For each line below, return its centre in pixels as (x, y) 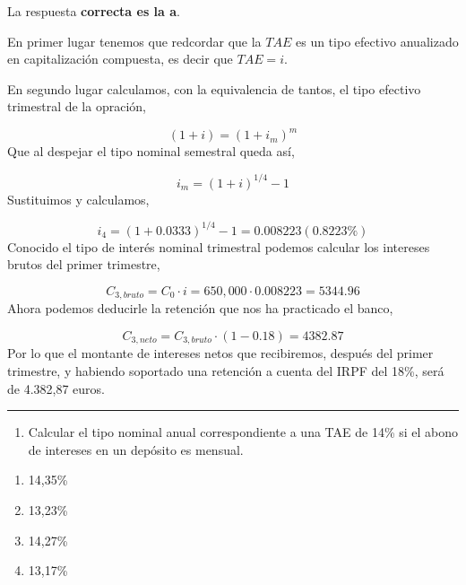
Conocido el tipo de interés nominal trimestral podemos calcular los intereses (219, 246)
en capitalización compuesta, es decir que (120, 59)
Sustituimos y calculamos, (78, 199)
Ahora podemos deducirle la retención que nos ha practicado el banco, (200, 308)
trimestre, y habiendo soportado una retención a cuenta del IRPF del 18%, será (226, 370)
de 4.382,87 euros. (56, 388)
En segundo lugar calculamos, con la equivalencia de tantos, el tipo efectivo (214, 88)
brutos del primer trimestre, (84, 264)
